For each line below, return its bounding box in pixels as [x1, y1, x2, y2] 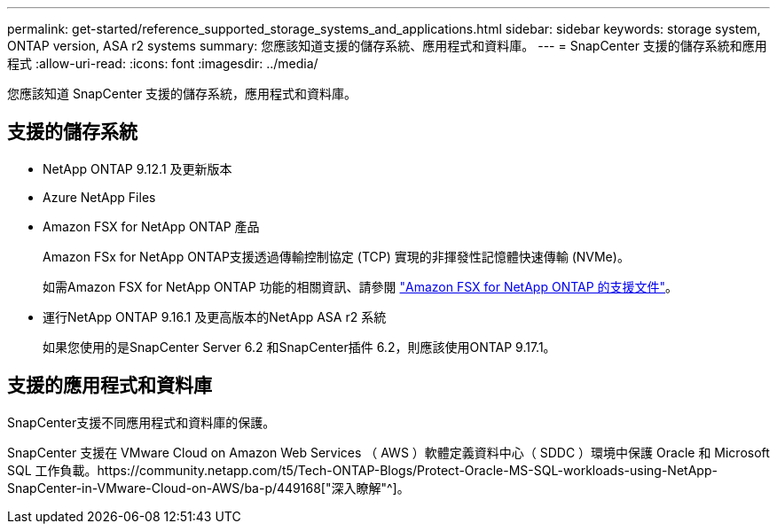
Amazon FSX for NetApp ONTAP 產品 [43, 218, 260, 234]
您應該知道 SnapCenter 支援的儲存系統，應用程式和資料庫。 [7, 86, 357, 101]
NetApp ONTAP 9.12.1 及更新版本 [43, 160, 232, 176]
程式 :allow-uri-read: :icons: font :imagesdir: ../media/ [7, 56, 318, 71]
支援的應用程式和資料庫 [7, 374, 212, 397]
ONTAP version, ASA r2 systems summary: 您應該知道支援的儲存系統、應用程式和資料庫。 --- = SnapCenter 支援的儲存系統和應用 [7, 38, 767, 53]
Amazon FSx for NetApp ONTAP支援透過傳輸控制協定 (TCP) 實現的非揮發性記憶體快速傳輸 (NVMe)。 [43, 248, 630, 264]
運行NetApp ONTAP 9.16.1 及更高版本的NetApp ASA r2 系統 [43, 308, 387, 324]
